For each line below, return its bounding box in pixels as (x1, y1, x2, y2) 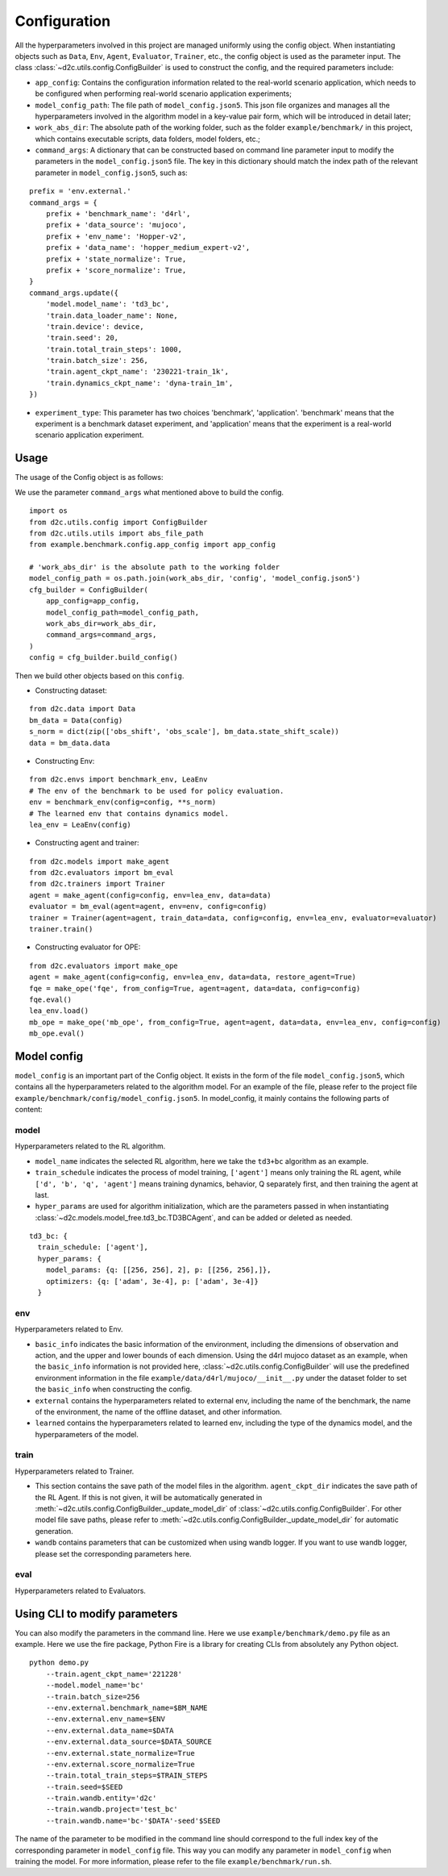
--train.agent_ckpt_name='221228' (45, 1670, 183, 1678)
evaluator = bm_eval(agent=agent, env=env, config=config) (29, 902, 268, 911)
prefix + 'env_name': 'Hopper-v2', (45, 231, 187, 241)
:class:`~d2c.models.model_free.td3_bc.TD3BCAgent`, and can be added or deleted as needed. (35, 1212, 353, 1222)
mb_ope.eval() (29, 1029, 85, 1038)
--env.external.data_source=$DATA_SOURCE (45, 1737, 213, 1746)
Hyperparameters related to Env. (15, 1324, 124, 1334)
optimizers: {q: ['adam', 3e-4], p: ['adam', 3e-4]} (45, 1277, 259, 1286)
